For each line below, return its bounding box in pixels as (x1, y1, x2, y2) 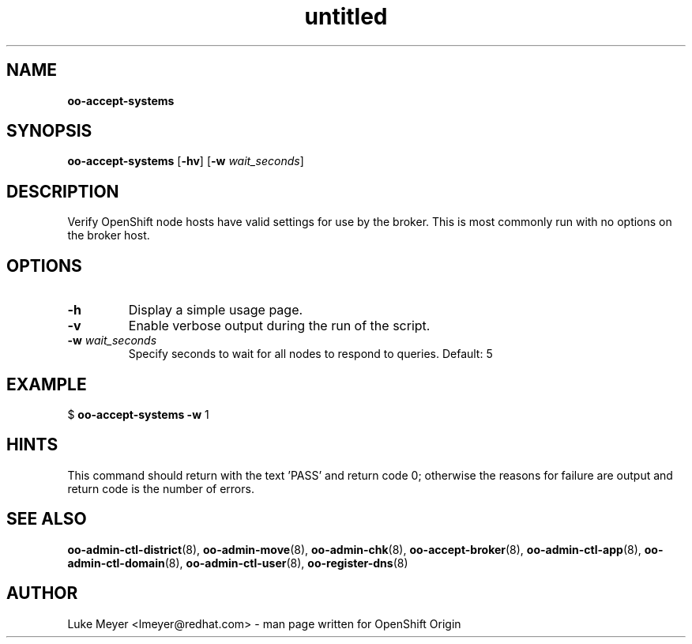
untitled (304, 3, 388, 30)
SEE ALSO (6, 509, 87, 529)
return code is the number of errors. (67, 481, 254, 495)
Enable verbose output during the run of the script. (128, 318, 431, 334)
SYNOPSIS (6, 121, 92, 141)
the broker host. (67, 228, 150, 243)
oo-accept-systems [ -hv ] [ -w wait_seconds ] (67, 154, 304, 168)
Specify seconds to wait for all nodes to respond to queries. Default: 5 (128, 347, 493, 361)
